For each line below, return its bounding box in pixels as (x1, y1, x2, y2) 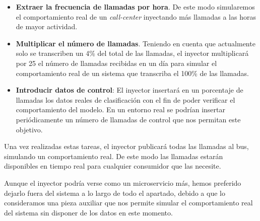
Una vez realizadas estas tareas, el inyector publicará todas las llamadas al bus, (4, 141, 249, 152)
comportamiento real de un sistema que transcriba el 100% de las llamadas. (16, 67, 249, 78)
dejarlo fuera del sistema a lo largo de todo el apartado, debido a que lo (4, 187, 225, 198)
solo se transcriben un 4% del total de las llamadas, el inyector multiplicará (16, 48, 249, 58)
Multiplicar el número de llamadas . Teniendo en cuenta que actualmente (16, 38, 255, 48)
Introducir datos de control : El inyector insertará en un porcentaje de (16, 85, 243, 95)
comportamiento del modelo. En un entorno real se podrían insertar (16, 104, 225, 115)
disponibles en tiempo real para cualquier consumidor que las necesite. (4, 161, 221, 171)
